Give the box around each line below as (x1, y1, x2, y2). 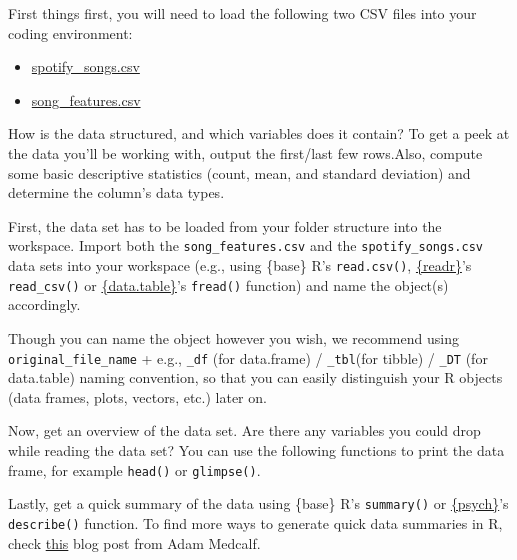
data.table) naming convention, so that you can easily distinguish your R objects (8, 367, 503, 388)
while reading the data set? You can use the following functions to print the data (8, 439, 505, 460)
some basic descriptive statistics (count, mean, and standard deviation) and (8, 162, 471, 183)
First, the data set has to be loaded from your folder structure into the (8, 215, 442, 236)
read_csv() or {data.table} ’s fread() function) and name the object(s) (8, 274, 449, 295)
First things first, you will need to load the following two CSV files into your (8, 3, 477, 23)
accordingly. (8, 294, 81, 315)
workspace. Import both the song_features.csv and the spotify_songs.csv (8, 235, 483, 256)
